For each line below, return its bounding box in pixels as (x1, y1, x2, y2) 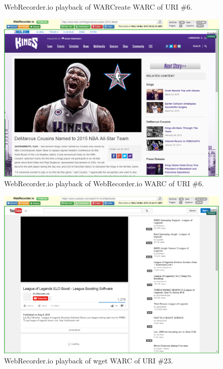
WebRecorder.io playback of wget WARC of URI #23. (4, 355, 173, 365)
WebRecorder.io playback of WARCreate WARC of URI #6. (4, 2, 193, 12)
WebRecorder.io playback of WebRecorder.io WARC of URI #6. (4, 178, 204, 189)
